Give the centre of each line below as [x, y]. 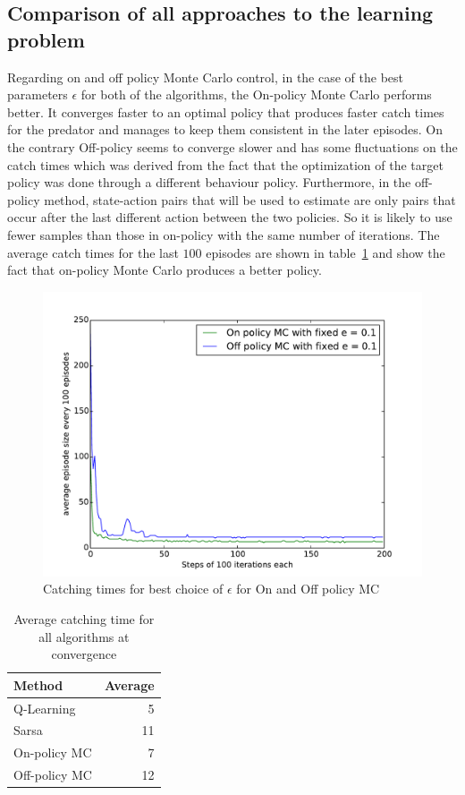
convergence [84, 654]
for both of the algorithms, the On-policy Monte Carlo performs [256, 94]
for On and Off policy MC [308, 589]
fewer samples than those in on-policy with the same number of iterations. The [224, 234]
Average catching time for [84, 618]
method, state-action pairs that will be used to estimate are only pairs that [250, 199]
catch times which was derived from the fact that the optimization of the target [225, 164]
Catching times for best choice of [133, 589]
